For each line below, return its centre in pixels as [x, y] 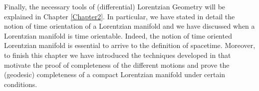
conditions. [21, 84]
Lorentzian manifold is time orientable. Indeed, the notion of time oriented [118, 35]
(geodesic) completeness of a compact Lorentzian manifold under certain [115, 74]
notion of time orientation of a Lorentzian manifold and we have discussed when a [129, 26]
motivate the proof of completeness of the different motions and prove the [117, 65]
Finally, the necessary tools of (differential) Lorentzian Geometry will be [115, 6]
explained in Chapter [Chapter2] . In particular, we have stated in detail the [120, 16]
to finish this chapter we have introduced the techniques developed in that [118, 55]
